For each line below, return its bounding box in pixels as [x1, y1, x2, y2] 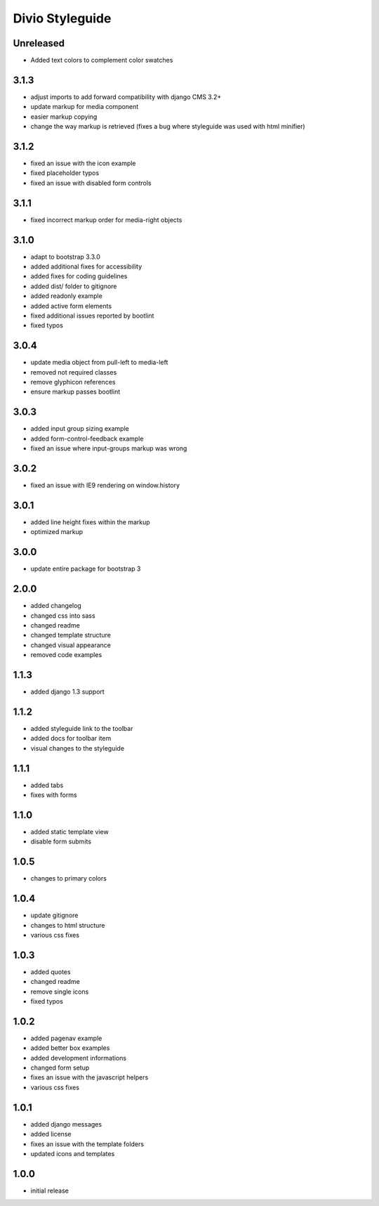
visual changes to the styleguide [30, 744, 125, 752]
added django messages [30, 1120, 102, 1128]
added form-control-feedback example [30, 434, 144, 443]
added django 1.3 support [30, 687, 105, 696]
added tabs [30, 781, 64, 789]
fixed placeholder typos [30, 169, 100, 177]
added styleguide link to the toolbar [30, 724, 133, 732]
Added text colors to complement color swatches [30, 56, 173, 65]
